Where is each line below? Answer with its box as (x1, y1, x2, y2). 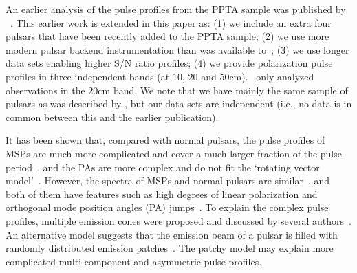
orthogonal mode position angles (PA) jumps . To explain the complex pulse (6, 200, 329, 215)
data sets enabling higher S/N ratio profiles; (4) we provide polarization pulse (6, 56, 333, 70)
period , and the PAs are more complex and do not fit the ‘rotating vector (6, 160, 320, 174)
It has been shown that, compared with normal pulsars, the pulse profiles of (6, 133, 325, 147)
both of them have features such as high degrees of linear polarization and (6, 186, 318, 201)
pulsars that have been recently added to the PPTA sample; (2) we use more (6, 29, 329, 43)
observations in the (6, 83, 85, 97)
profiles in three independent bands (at (6, 69, 170, 83)
